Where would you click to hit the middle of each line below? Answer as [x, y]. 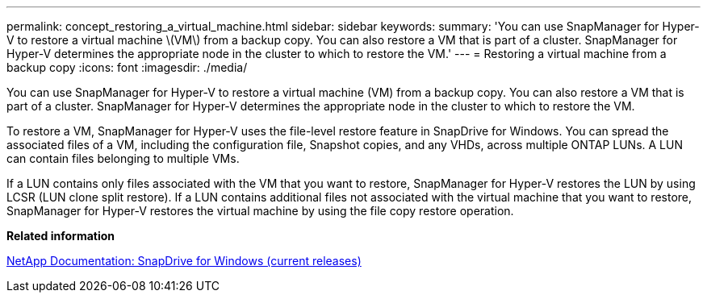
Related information [61, 236]
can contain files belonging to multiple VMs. [123, 158]
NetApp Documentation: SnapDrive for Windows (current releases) [184, 261]
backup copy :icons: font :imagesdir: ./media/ [127, 67]
